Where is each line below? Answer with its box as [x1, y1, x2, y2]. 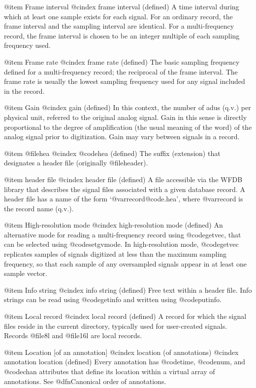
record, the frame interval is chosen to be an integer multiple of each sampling [4, 30, 240, 40]
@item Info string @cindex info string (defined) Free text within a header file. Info [4, 284, 252, 295]
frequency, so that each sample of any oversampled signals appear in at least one [4, 258, 247, 269]
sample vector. [4, 268, 47, 278]
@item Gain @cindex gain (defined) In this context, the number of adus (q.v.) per [4, 102, 251, 113]
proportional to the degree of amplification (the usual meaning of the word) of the [4, 121, 252, 132]
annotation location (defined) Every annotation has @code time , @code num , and [4, 356, 246, 367]
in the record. [4, 85, 45, 96]
